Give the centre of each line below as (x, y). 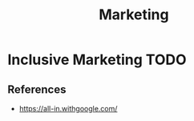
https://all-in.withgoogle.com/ (68, 109)
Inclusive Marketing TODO (97, 60)
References (37, 89)
